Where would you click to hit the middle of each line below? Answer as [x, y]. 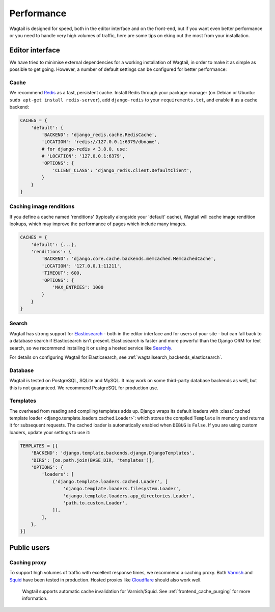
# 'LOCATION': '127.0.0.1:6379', [83, 156]
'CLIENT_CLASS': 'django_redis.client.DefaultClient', [122, 170]
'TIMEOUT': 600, [62, 273]
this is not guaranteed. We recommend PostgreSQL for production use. [84, 388]
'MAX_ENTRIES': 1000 [78, 287]
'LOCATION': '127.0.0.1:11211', [82, 266]
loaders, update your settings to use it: [50, 432]
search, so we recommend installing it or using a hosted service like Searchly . [91, 348]
